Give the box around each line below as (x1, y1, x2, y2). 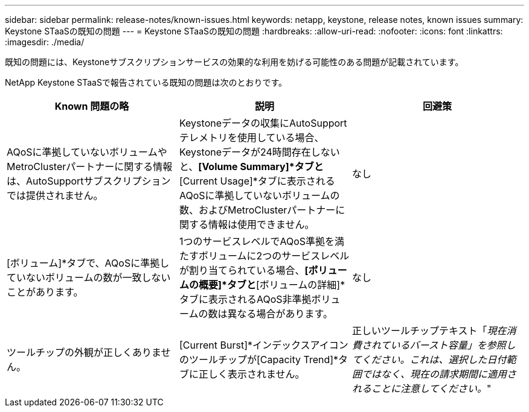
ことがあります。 (7, 286, 83, 298)
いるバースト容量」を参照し (390, 339, 516, 351)
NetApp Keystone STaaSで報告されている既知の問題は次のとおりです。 (5, 77, 287, 87)
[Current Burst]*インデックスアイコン (179, 339, 348, 351)
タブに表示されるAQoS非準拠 (179, 293, 312, 305)
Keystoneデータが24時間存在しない (179, 146, 340, 158)
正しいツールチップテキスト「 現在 (351, 325, 507, 337)
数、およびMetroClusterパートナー (179, 204, 336, 216)
